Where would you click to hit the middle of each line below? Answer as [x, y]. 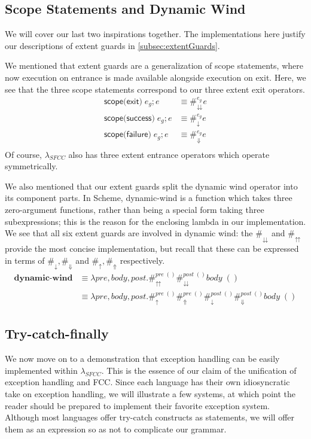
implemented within [41, 370]
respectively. [142, 260]
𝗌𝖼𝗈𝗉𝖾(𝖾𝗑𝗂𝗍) [123, 101]
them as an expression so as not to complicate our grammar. [116, 429]
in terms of [25, 260]
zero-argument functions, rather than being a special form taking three [135, 210]
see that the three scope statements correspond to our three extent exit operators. [155, 89]
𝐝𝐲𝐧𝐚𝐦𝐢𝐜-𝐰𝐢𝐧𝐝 [43, 278]
